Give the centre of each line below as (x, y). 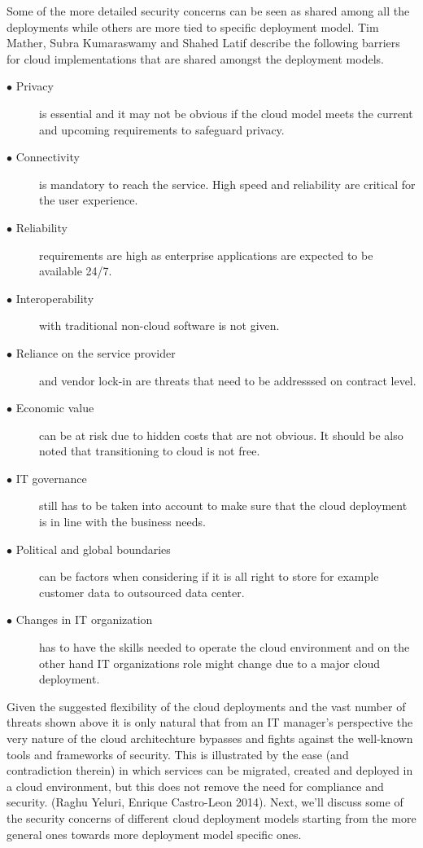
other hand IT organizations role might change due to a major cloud (210, 663)
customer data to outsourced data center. (142, 592)
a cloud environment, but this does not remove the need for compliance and (195, 786)
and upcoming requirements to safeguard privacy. (162, 129)
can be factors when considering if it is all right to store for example (209, 576)
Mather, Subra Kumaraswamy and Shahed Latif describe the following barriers (203, 43)
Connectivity (48, 157)
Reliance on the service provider (96, 352)
